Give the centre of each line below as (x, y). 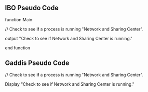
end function (18, 47)
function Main (19, 19)
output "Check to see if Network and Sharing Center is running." (69, 38)
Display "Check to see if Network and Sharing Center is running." (70, 84)
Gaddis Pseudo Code (37, 63)
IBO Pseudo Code (32, 8)
